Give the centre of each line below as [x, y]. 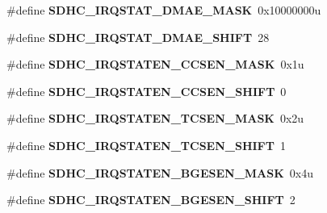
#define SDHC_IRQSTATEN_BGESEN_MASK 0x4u [160, 172]
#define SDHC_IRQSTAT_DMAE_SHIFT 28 [138, 37]
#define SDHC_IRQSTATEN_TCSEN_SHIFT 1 [146, 145]
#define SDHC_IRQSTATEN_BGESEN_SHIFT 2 [151, 200]
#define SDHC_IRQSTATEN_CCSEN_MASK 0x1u [155, 64]
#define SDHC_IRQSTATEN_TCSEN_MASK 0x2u [155, 118]
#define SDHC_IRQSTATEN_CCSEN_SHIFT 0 [147, 91]
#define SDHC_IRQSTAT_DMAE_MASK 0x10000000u [164, 10]
